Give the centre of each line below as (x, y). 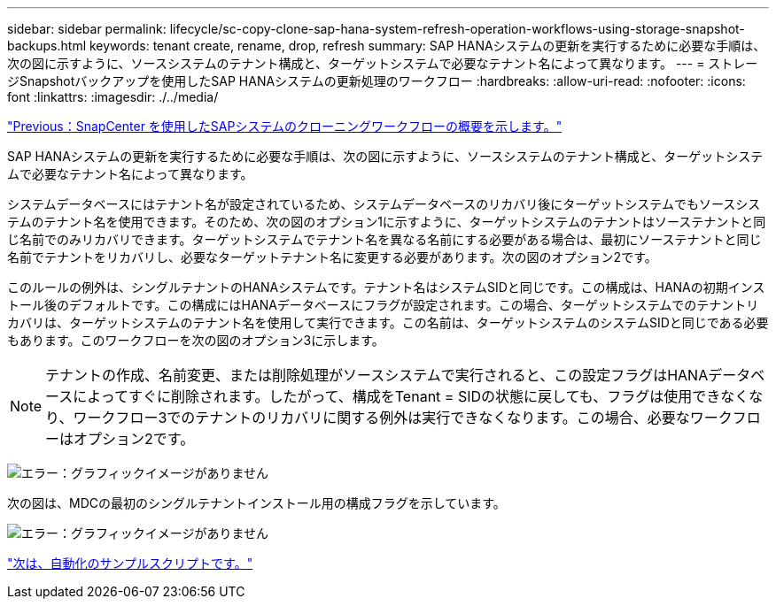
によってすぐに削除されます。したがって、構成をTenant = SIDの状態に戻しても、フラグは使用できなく (411, 396)
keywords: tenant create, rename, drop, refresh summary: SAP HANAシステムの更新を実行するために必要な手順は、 (427, 46)
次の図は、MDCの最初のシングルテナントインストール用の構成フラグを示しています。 (256, 503)
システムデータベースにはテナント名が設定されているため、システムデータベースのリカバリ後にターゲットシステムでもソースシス (384, 204)
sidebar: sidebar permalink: (87, 29)
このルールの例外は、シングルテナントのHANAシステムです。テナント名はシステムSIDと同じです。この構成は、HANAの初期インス (386, 287)
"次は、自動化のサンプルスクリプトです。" (130, 563)
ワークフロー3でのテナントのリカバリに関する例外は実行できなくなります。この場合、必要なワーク (403, 418)
